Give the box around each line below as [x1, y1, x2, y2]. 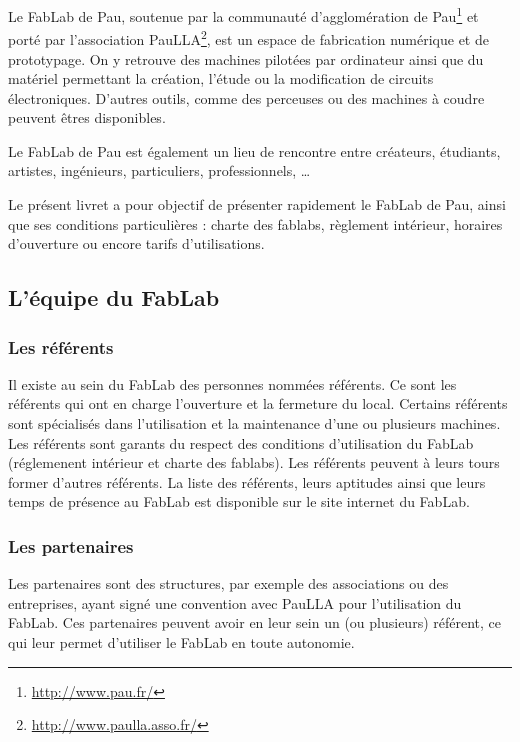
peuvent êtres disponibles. [8, 107, 166, 128]
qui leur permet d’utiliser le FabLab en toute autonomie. [8, 632, 355, 652]
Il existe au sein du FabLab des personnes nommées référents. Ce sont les [8, 373, 457, 394]
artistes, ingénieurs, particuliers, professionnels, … [8, 160, 311, 181]
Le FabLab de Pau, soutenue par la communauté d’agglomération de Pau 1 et [8, 3, 479, 26]
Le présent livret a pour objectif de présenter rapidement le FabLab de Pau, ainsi [8, 194, 506, 215]
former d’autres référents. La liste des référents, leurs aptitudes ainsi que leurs [8, 471, 486, 492]
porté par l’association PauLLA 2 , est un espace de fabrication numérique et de [8, 26, 489, 49]
